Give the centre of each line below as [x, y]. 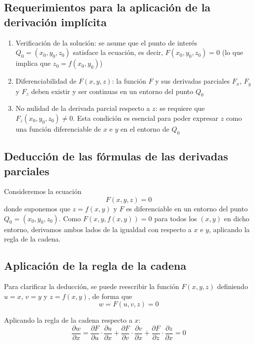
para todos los [176, 218]
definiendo [232, 286]
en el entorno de [145, 129]
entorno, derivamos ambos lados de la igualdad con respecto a [98, 229]
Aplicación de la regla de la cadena [95, 266]
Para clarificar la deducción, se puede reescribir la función [92, 286]
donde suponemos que [37, 209]
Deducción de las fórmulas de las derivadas [116, 156]
